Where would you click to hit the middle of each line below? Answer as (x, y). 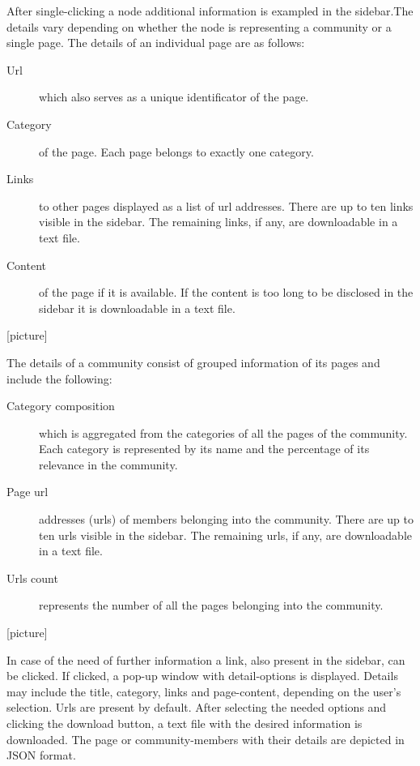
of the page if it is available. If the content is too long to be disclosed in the (226, 292)
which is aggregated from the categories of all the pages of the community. (223, 432)
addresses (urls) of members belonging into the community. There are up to (226, 519)
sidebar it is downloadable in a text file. (137, 308)
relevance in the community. (108, 464)
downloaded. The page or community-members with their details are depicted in (206, 739)
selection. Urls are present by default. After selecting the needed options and (197, 707)
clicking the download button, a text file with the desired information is (185, 723)
